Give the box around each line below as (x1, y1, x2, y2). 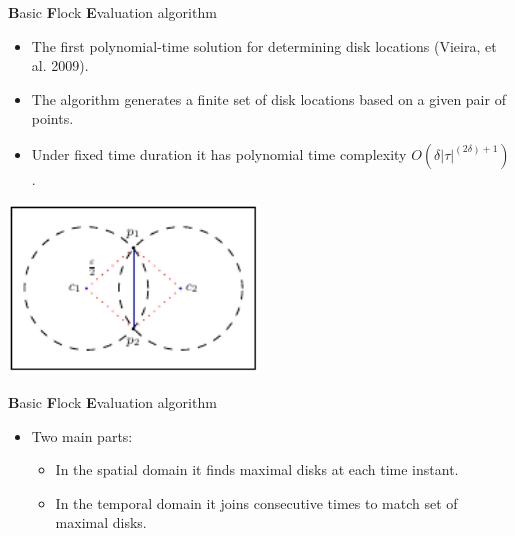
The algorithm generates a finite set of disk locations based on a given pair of (31, 88, 506, 109)
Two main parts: (31, 425, 133, 446)
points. (31, 108, 74, 129)
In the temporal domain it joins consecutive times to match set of (55, 492, 458, 513)
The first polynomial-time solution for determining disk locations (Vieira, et (31, 35, 497, 56)
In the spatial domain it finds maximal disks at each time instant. (55, 459, 459, 480)
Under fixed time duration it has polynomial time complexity (31, 143, 407, 164)
